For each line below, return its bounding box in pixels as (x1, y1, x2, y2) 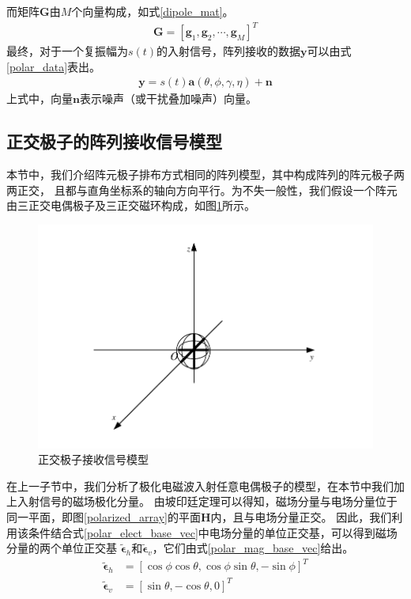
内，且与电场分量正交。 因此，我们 (210, 508, 392, 525)
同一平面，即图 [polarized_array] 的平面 (6, 508, 201, 525)
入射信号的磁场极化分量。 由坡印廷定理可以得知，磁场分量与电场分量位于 (17, 493, 398, 510)
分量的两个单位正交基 (6, 540, 117, 556)
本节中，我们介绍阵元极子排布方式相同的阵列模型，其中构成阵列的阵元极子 (6, 166, 394, 183)
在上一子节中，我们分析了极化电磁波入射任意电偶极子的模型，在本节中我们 (6, 477, 394, 494)
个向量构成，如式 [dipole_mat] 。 (71, 3, 234, 19)
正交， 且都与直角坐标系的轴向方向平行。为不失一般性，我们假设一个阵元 (17, 181, 398, 198)
